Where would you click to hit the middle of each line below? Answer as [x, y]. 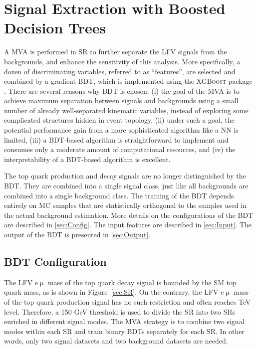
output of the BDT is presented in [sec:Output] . [77, 234]
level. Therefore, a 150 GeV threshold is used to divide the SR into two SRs [120, 311]
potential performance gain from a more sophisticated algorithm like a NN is [121, 130]
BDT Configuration [55, 261]
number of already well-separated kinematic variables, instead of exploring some [126, 110]
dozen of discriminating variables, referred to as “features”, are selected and [120, 71]
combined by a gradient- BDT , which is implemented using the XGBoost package [128, 81]
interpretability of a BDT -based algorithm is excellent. [87, 159]
